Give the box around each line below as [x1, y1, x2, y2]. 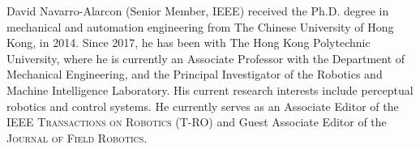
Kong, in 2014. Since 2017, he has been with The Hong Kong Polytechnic [6, 34, 371, 51]
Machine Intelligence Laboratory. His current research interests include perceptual [6, 81, 414, 98]
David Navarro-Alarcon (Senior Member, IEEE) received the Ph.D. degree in [6, 2, 389, 19]
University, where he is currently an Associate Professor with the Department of [6, 49, 405, 66]
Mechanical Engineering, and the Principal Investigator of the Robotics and [6, 66, 383, 83]
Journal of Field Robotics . [6, 129, 148, 146]
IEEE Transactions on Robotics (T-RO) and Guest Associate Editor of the [6, 113, 387, 130]
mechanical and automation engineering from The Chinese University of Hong [6, 18, 394, 35]
